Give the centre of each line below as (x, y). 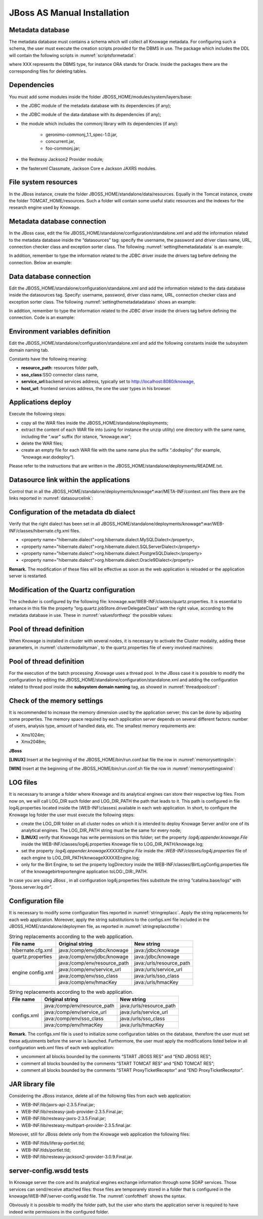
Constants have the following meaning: (48, 359)
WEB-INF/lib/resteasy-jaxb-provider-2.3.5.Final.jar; (72, 1111)
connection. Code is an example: (42, 317)
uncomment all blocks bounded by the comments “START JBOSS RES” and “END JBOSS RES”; (116, 1057)
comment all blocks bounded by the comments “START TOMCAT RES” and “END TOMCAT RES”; (118, 1063)
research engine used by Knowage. (45, 208)
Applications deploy (40, 402)
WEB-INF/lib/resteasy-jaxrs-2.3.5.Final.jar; (64, 1119)
